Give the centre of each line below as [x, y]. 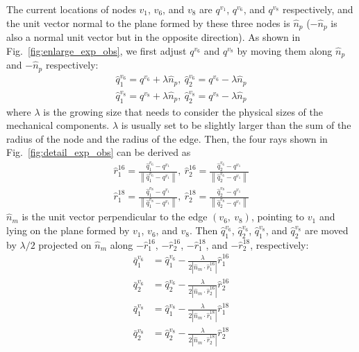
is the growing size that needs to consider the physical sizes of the [183, 111]
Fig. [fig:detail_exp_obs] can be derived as [99, 152]
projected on [65, 244]
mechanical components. [58, 125]
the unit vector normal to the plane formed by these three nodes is [148, 23]
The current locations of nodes [71, 9]
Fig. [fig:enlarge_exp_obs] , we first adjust [97, 50]
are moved [326, 230]
